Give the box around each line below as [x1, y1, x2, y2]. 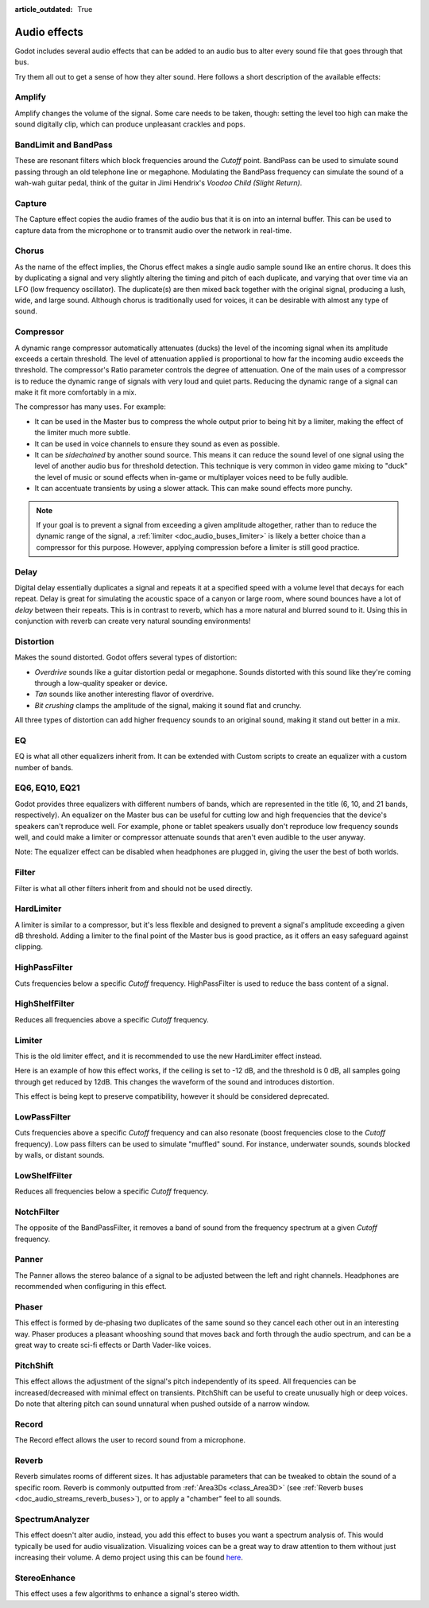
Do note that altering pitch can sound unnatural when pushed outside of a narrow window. [14, 1399, 310, 1408]
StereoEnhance [14, 1572, 75, 1583]
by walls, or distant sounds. [14, 1150, 105, 1159]
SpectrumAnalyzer [14, 1513, 90, 1524]
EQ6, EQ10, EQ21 [14, 782, 80, 793]
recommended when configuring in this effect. [14, 1282, 167, 1291]
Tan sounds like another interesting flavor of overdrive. [34, 689, 214, 699]
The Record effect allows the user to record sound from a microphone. [14, 1435, 246, 1445]
